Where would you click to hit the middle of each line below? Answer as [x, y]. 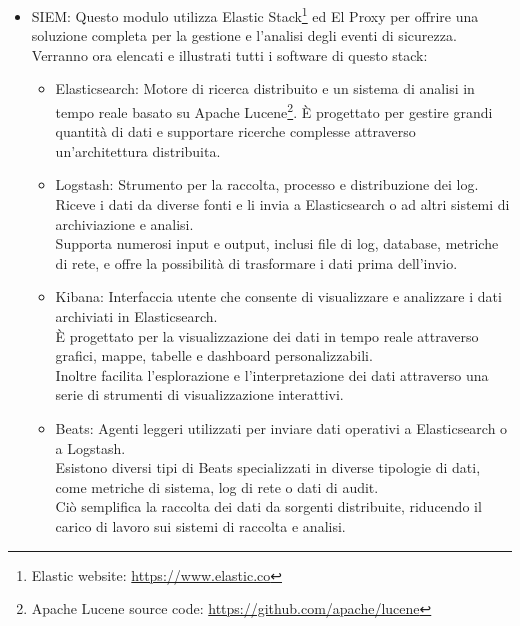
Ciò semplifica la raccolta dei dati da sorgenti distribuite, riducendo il [268, 506]
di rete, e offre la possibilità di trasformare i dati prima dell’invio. [256, 262]
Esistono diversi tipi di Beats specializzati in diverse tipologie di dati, [268, 467]
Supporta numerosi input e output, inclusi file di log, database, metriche [277, 243]
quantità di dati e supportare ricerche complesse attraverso [235, 131]
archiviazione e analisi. [124, 223]
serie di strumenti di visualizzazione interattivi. [199, 394]
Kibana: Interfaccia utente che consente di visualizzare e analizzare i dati [278, 296]
